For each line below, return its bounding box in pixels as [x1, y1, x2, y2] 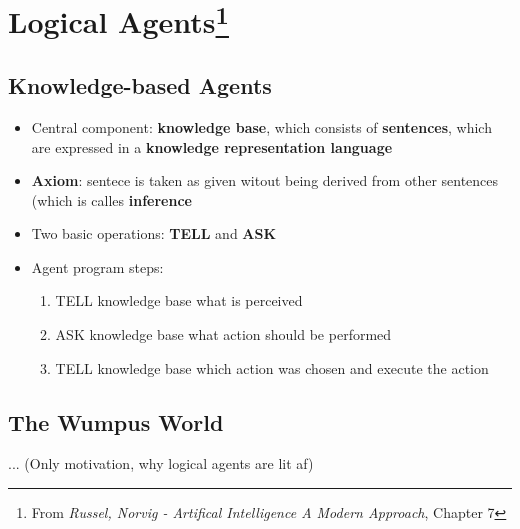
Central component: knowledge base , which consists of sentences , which [31, 116, 492, 137]
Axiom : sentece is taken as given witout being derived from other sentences [31, 170, 499, 191]
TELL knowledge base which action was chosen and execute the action [55, 357, 489, 378]
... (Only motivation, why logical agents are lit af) [8, 453, 314, 474]
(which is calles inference [31, 189, 192, 210]
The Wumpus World [8, 406, 224, 437]
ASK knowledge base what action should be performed [55, 324, 392, 345]
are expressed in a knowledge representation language [31, 136, 393, 157]
